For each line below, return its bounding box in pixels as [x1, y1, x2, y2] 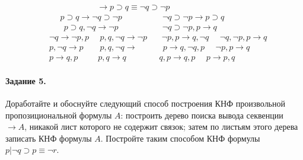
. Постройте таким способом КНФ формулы [100, 132, 260, 144]
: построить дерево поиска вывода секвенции [120, 108, 283, 121]
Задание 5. [5, 74, 46, 87]
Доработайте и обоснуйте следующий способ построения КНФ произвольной [5, 97, 285, 109]
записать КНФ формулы [5, 132, 92, 144]
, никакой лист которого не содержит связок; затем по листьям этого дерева [24, 120, 298, 133]
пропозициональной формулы [5, 108, 112, 121]
